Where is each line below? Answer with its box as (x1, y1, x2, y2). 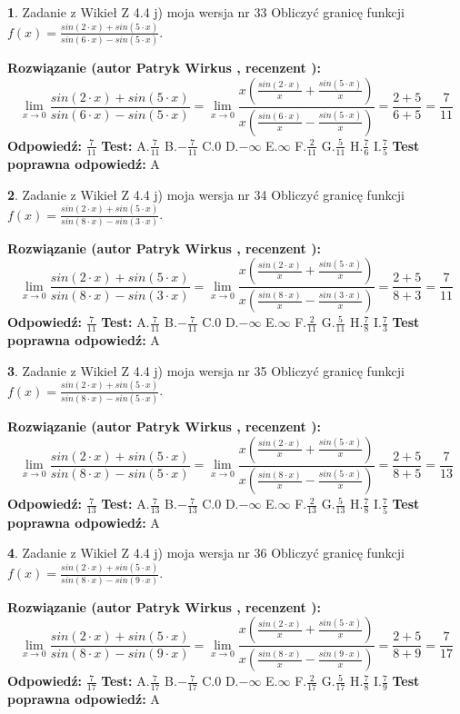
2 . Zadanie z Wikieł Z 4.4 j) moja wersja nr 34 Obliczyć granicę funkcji (7, 184, 405, 203)
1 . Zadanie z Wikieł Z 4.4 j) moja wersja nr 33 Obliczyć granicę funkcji (7, 3, 405, 21)
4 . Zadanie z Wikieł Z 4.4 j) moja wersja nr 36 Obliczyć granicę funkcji (7, 543, 405, 562)
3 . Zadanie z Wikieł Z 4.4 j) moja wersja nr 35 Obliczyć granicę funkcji (7, 361, 405, 380)
